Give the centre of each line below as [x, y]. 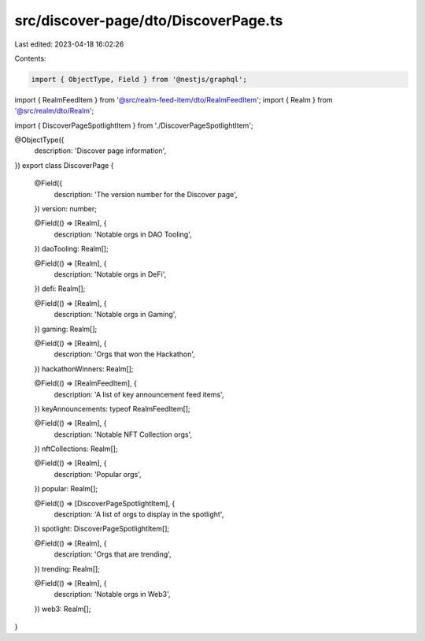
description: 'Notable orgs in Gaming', [115, 315]
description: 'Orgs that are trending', [113, 554]
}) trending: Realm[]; [67, 568]
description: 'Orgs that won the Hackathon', [125, 354]
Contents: [30, 58]
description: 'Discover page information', [100, 151]
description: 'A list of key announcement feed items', [139, 394]
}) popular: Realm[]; [66, 489]
